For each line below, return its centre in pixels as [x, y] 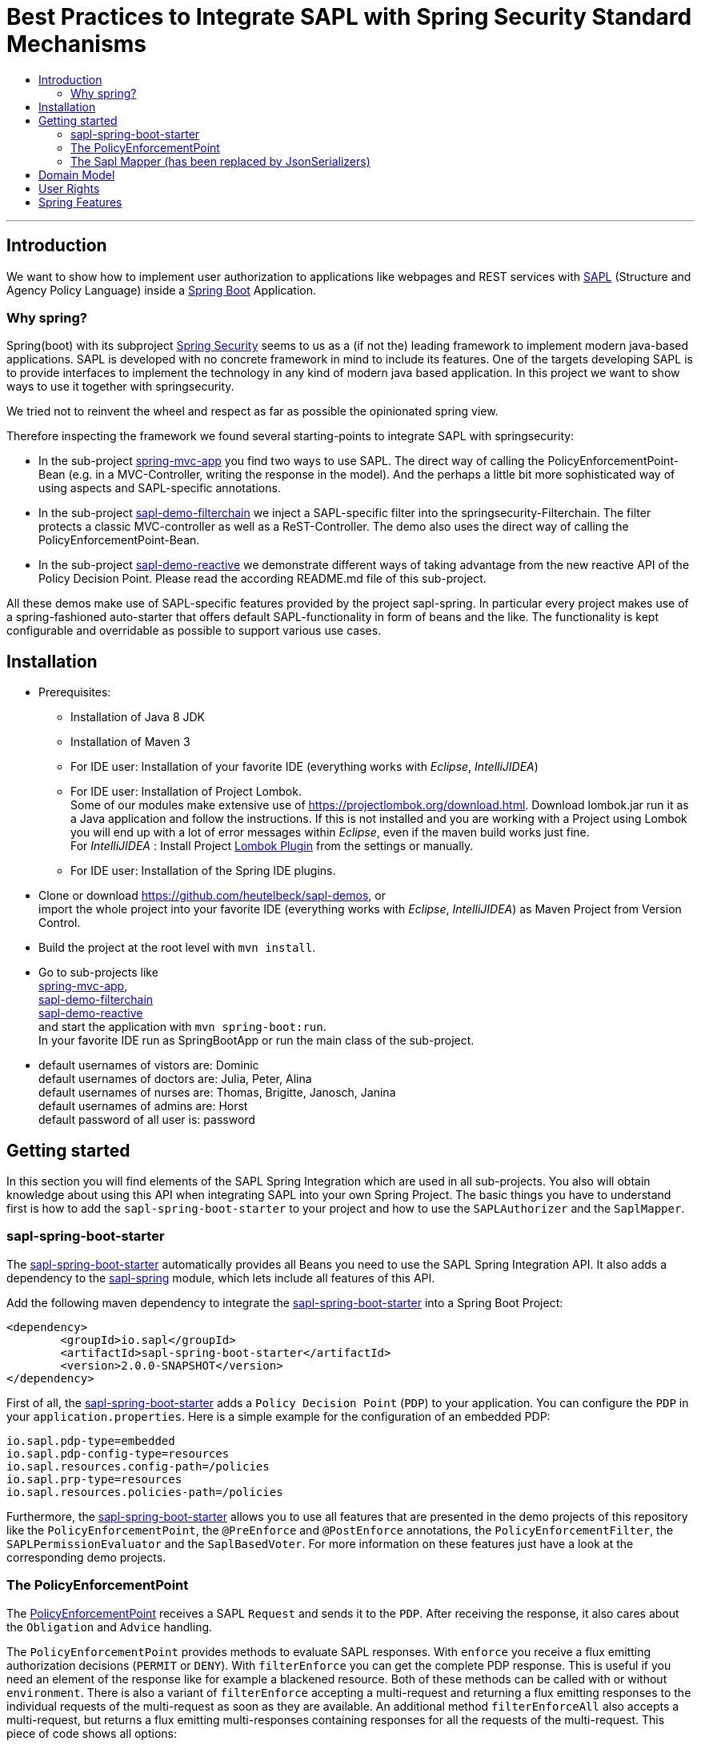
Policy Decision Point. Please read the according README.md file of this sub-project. [262, 579]
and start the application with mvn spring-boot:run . [182, 1027]
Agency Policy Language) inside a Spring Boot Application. [161, 290]
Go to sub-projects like [98, 973]
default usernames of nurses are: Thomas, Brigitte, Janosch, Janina [217, 1093]
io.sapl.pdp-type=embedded [91, 1440]
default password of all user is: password [147, 1120]
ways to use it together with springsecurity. [120, 387]
